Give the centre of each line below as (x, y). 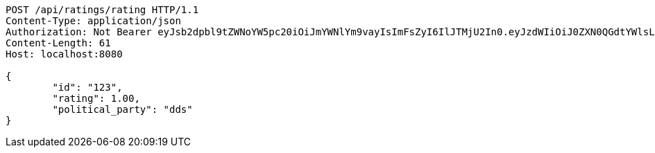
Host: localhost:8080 (64, 54)
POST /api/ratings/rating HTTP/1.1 (102, 10)
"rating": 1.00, (96, 98)
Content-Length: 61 (58, 43)
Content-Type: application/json (93, 21)
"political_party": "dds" (122, 109)
